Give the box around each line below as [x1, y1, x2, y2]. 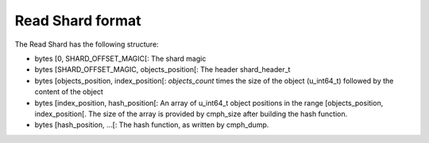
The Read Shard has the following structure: [14, 40, 159, 49]
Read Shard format [14, 12, 141, 29]
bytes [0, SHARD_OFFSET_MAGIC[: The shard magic [34, 54, 207, 63]
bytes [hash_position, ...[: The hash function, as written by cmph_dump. [34, 120, 269, 130]
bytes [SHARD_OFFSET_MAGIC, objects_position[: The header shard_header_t [34, 65, 291, 74]
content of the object [34, 87, 103, 96]
